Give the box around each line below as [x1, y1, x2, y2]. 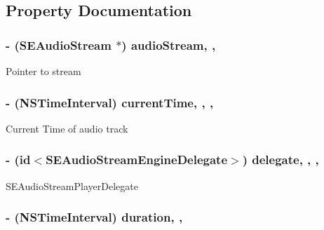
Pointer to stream [6, 64, 81, 78]
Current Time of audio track [6, 121, 128, 135]
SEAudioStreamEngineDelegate [46, 151, 228, 168]
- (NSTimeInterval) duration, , [6, 208, 183, 226]
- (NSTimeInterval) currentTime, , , [6, 93, 214, 111]
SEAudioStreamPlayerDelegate [6, 178, 138, 193]
